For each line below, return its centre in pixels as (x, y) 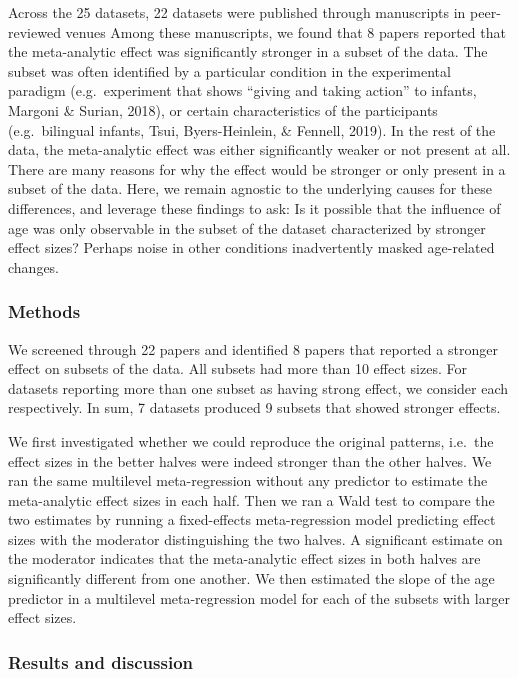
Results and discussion (101, 661)
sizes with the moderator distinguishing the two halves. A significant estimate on (255, 538)
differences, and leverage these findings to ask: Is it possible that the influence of (254, 207)
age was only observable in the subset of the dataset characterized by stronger (247, 227)
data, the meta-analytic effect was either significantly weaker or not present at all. (259, 149)
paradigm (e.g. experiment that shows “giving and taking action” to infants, (242, 90)
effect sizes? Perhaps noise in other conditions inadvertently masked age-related (251, 247)
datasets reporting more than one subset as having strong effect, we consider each (258, 387)
